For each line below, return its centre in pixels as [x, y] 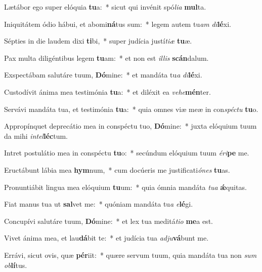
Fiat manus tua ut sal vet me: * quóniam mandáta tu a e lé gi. [99, 204]
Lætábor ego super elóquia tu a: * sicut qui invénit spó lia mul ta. [105, 7]
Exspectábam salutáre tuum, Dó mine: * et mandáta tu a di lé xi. [103, 75]
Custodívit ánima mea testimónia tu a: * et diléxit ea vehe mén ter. [107, 91]
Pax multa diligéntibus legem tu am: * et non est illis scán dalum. [106, 57]
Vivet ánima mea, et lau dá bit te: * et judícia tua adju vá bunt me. [106, 238]
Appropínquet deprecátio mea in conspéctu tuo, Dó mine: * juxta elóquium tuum [130, 126]
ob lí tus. [16, 265]
